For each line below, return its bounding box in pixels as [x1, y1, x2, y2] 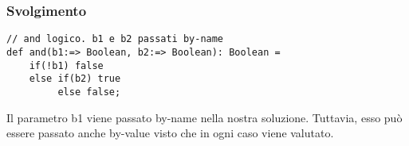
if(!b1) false [29, 60, 104, 71]
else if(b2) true [29, 73, 121, 85]
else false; [57, 86, 121, 98]
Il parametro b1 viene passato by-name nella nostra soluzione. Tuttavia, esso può [6, 109, 403, 125]
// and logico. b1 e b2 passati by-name [6, 33, 224, 45]
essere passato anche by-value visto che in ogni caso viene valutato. [6, 125, 334, 141]
